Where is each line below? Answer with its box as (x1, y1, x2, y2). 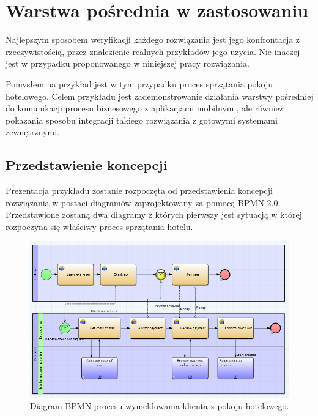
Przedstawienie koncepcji (6, 155, 168, 174)
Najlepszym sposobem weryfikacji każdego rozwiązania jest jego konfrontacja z (6, 33, 300, 46)
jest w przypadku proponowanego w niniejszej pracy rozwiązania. (6, 57, 250, 70)
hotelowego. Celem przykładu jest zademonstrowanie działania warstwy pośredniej (6, 89, 314, 102)
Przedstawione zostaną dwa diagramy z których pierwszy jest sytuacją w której (6, 208, 302, 221)
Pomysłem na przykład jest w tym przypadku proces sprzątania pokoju (6, 77, 273, 90)
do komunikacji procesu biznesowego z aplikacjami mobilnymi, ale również (6, 102, 284, 114)
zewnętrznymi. (6, 125, 59, 138)
